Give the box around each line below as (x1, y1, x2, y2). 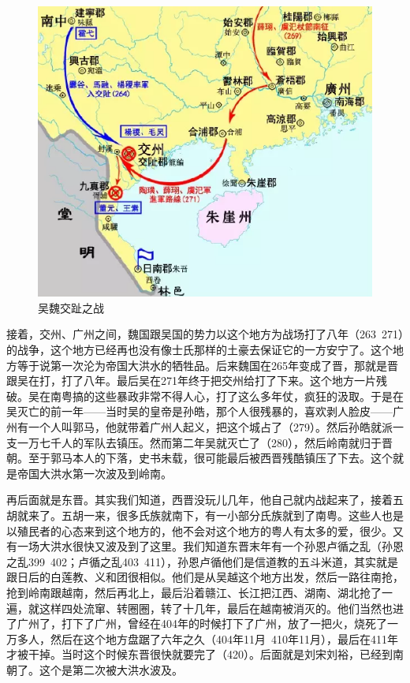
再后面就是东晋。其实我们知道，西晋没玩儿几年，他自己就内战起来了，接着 (6, 491, 393, 508)
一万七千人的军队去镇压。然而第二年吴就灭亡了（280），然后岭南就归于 (17, 434, 382, 450)
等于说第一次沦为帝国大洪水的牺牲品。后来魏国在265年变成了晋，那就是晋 (17, 356, 398, 373)
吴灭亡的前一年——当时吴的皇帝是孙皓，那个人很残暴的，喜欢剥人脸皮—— (6, 403, 393, 420)
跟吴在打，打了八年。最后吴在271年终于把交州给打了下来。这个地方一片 (6, 372, 376, 389)
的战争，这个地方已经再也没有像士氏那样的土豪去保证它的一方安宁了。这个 (6, 341, 393, 357)
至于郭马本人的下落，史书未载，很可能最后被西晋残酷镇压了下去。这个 (28, 450, 393, 466)
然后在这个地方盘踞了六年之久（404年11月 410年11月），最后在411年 (50, 630, 398, 647)
